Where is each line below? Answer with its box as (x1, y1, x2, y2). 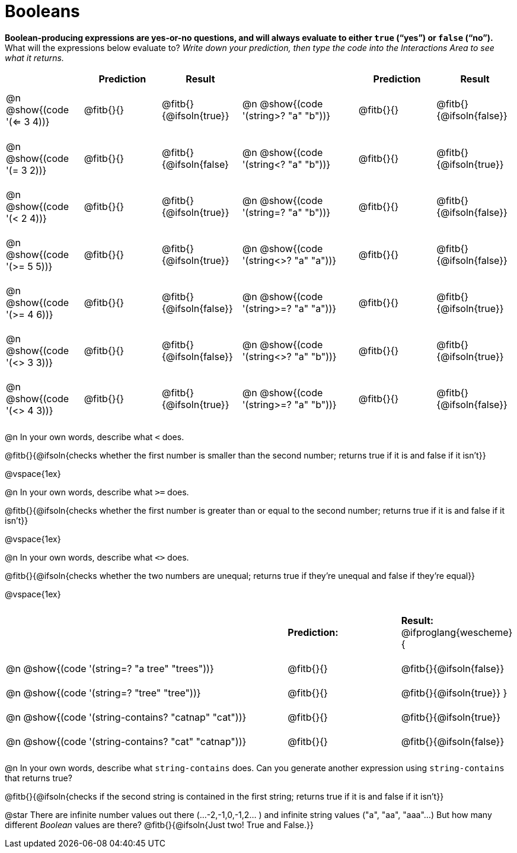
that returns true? (5, 773, 72, 783)
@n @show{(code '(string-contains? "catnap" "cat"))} (6, 711, 247, 724)
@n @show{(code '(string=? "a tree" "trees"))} (6, 662, 214, 674)
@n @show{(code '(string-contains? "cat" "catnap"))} (6, 736, 247, 748)
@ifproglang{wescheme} (401, 626, 513, 638)
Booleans (5, 1, 80, 21)
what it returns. (5, 52, 64, 63)
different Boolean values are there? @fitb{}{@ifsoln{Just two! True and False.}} (5, 820, 314, 830)
